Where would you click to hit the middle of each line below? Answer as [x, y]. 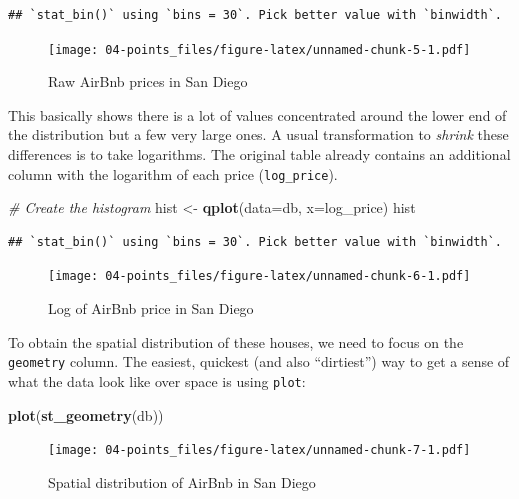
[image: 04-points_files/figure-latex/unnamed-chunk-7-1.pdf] [259, 450]
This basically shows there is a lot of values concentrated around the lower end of [257, 114]
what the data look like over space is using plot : [157, 380]
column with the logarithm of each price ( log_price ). [173, 173]
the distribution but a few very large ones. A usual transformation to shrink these [258, 134]
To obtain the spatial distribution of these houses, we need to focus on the [236, 341]
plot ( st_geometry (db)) [86, 414]
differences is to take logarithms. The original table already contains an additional [259, 154]
